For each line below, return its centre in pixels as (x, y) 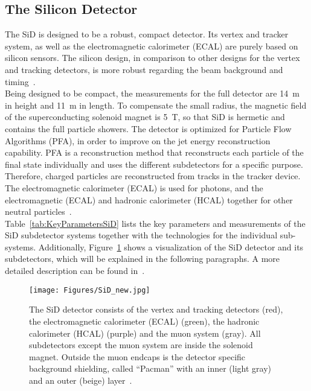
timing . (20, 81)
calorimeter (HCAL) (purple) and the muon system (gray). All (145, 333)
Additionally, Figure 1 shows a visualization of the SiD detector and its (171, 246)
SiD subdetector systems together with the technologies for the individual (141, 235)
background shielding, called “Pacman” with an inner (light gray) (150, 368)
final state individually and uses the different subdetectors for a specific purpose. (154, 164)
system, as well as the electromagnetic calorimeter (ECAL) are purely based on (152, 46)
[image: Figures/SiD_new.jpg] (90, 290)
